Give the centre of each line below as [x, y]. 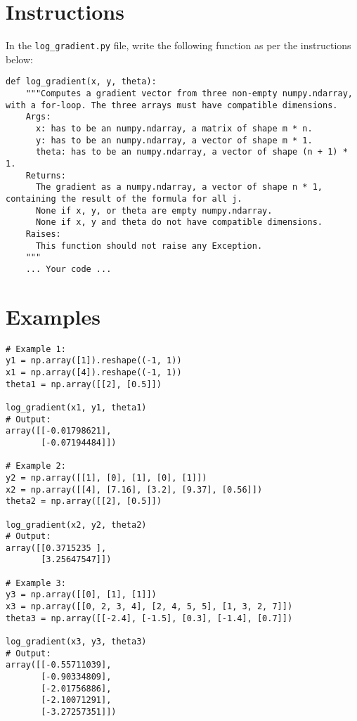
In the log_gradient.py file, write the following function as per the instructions [178, 45]
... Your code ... [69, 269]
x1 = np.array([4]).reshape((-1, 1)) [94, 372]
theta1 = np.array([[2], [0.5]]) [84, 384]
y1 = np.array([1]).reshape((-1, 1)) [94, 361]
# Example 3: [36, 583]
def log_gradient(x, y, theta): [81, 82]
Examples [53, 316]
